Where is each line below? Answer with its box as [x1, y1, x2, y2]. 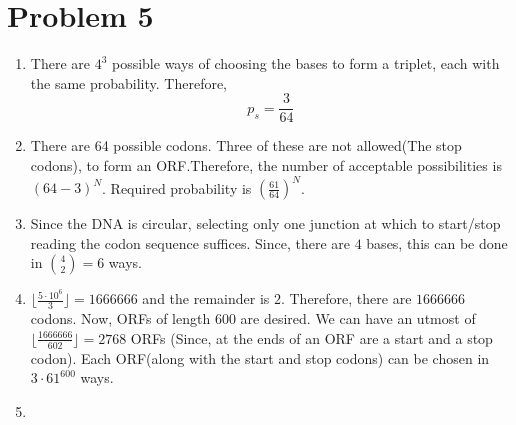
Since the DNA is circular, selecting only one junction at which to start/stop [30, 213, 501, 234]
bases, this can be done [366, 232, 508, 253]
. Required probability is [102, 177, 252, 198]
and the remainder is [142, 288, 270, 309]
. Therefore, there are [280, 288, 412, 309]
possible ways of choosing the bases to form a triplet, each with [111, 53, 500, 74]
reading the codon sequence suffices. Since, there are [30, 232, 350, 253]
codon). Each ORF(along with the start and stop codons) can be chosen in [30, 347, 490, 368]
